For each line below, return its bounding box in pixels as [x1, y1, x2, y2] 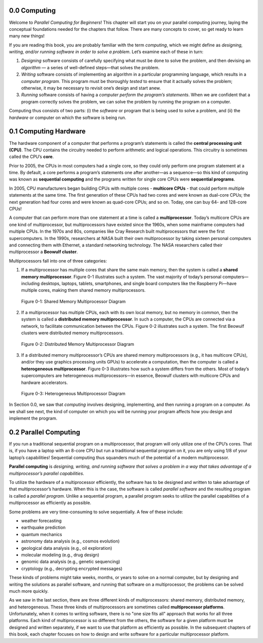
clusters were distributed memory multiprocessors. [21, 330, 124, 336]
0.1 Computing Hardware [9, 127, 86, 136]
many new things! [9, 33, 45, 39]
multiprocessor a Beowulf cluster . [9, 249, 78, 255]
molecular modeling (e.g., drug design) [21, 552, 99, 558]
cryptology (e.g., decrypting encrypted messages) [21, 565, 123, 571]
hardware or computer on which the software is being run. [9, 115, 127, 121]
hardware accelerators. [21, 380, 68, 385]
